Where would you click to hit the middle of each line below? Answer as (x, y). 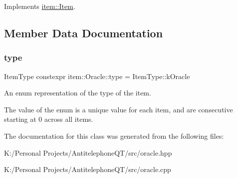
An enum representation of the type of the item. (78, 93)
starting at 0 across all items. (49, 119)
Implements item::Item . (40, 6)
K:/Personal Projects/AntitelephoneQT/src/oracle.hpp (88, 152)
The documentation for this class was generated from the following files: (114, 135)
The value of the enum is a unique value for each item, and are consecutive (118, 109)
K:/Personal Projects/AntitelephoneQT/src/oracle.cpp (88, 169)
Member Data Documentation (84, 33)
